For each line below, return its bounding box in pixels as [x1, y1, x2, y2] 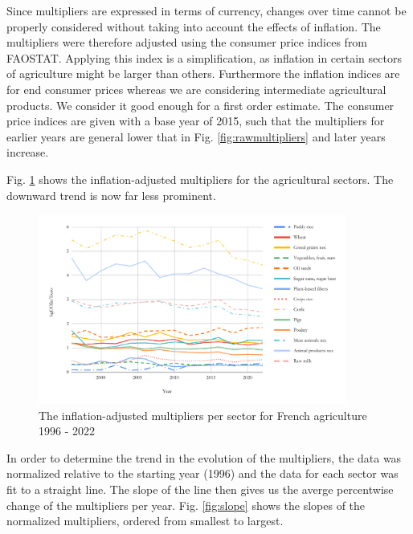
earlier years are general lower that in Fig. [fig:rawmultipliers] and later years [6, 128, 386, 145]
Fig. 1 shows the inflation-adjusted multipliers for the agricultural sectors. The [6, 170, 394, 187]
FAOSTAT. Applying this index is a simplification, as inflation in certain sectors [6, 49, 402, 66]
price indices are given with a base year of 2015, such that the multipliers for [6, 112, 385, 129]
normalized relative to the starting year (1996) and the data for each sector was [6, 465, 399, 482]
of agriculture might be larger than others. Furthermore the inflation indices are [6, 65, 400, 82]
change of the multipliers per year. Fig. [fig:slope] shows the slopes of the [6, 496, 366, 513]
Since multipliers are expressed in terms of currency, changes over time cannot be [6, 2, 407, 18]
